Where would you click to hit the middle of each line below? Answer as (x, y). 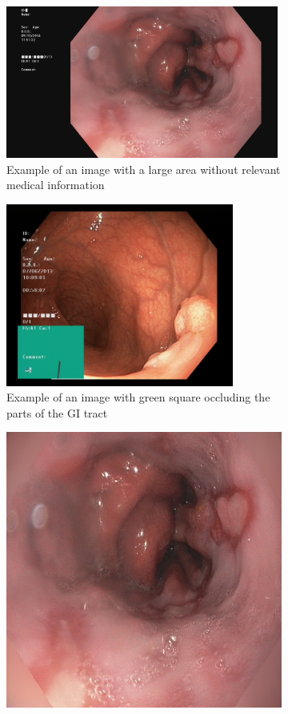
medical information (56, 185)
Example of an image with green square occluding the (138, 397)
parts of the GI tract (57, 412)
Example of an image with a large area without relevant (144, 169)
